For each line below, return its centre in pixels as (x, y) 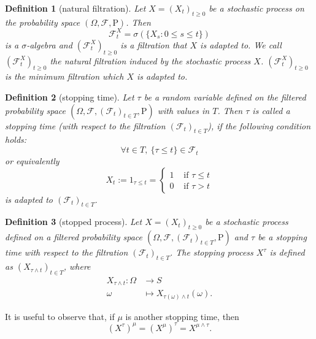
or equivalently (32, 161)
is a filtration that (154, 44)
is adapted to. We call (241, 44)
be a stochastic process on (256, 8)
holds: (16, 139)
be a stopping (282, 237)
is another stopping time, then (182, 316)
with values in (183, 110)
